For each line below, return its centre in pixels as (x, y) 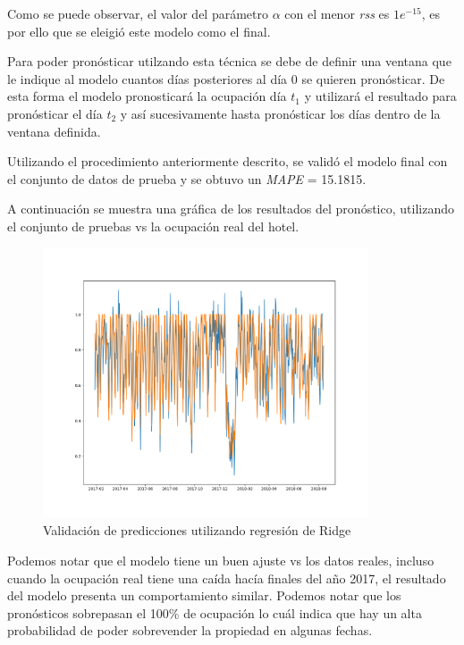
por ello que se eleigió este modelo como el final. (139, 31)
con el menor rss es (337, 13)
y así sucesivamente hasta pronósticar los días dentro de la (280, 113)
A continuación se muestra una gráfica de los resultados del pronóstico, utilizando (231, 209)
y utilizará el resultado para (380, 96)
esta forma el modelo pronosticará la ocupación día (147, 96)
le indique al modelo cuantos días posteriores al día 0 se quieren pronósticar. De (226, 78)
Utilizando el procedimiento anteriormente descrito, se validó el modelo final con (228, 161)
